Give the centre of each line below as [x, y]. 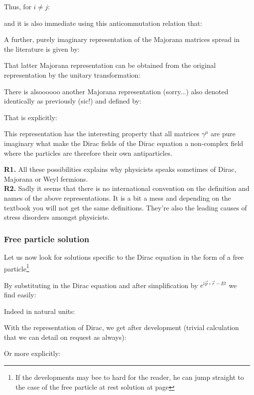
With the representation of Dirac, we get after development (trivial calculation [122, 327]
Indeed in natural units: [40, 311]
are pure [223, 134]
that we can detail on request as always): [65, 337]
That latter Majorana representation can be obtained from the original [110, 65]
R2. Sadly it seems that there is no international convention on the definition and [127, 188]
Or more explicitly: [32, 353]
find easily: [20, 294]
